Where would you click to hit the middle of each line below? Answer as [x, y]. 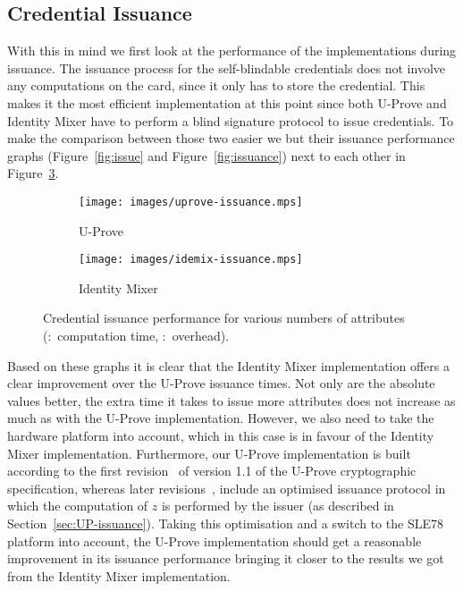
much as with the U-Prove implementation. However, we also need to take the [221, 418]
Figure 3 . [33, 173]
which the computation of [78, 506]
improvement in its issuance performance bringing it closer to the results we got [226, 558]
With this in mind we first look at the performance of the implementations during [232, 51]
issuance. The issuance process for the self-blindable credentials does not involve [226, 68]
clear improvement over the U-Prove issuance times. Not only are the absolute [221, 383]
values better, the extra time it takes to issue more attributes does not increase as [231, 400]
